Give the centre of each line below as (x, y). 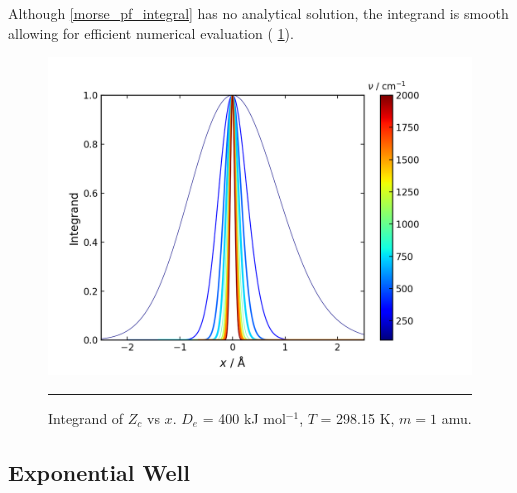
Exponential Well (99, 471)
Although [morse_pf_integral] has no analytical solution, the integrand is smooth (258, 13)
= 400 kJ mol (244, 417)
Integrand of (86, 417)
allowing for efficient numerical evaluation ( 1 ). (151, 32)
